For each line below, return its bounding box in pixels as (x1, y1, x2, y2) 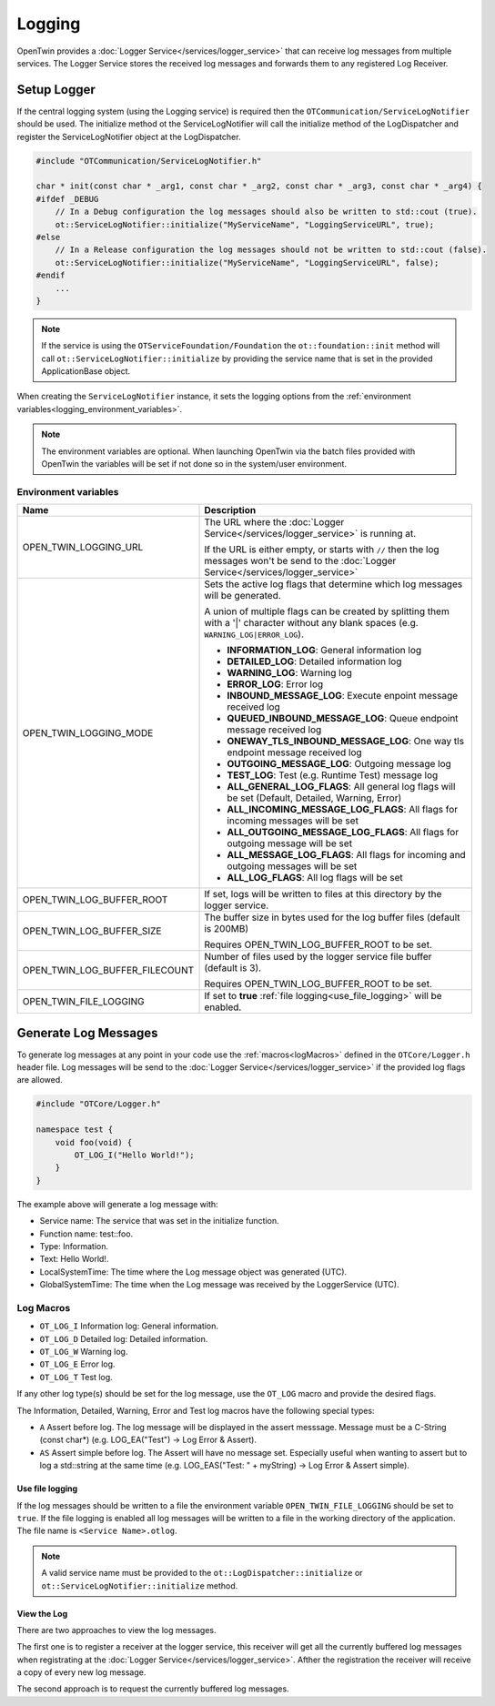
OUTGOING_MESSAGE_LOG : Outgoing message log (227, 758, 452, 771)
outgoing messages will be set (227, 860, 358, 873)
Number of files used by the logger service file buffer (204, 951, 432, 964)
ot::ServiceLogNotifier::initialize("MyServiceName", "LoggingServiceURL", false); (55, 257, 439, 268)
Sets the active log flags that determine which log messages (204, 578, 463, 591)
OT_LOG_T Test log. (39, 1371, 113, 1382)
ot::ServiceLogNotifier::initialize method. (41, 1580, 238, 1591)
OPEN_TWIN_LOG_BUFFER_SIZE (22, 924, 162, 937)
